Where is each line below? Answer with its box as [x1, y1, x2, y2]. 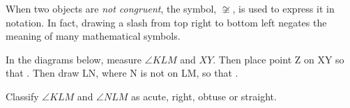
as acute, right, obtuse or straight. [131, 88, 277, 103]
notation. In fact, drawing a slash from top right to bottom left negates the [6, 15, 327, 29]
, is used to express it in [232, 1, 335, 15]
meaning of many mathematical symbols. [6, 29, 181, 43]
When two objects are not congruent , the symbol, [6, 1, 217, 15]
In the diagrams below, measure [6, 52, 142, 66]
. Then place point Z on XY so [213, 52, 344, 66]
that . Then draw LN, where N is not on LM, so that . [6, 65, 238, 80]
